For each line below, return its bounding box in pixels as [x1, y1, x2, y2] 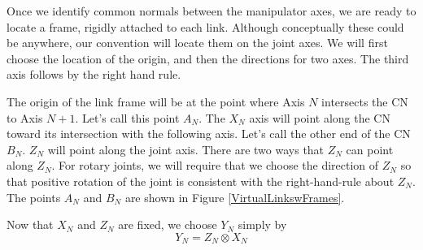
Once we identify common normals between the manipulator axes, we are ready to [7, 2, 416, 19]
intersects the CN [321, 93, 408, 110]
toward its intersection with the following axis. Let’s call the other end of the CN [7, 125, 411, 142]
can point [346, 140, 394, 157]
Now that [7, 216, 54, 233]
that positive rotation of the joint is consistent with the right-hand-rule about [7, 172, 395, 189]
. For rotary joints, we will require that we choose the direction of [51, 157, 379, 174]
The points [7, 188, 61, 205]
